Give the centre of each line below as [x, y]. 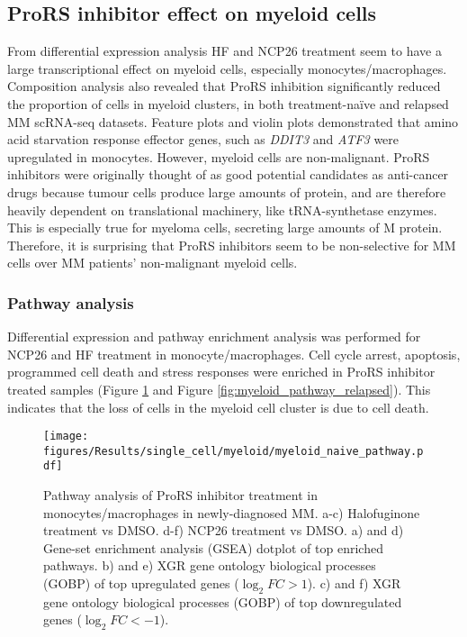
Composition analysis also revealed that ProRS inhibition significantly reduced [224, 86]
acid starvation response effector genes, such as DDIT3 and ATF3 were [203, 139]
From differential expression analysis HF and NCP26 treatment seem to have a [225, 51]
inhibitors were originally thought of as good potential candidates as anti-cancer [228, 174]
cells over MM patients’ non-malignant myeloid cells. [153, 263]
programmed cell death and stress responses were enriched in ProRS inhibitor [221, 372]
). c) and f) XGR [354, 583]
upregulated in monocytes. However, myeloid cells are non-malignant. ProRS [219, 156]
